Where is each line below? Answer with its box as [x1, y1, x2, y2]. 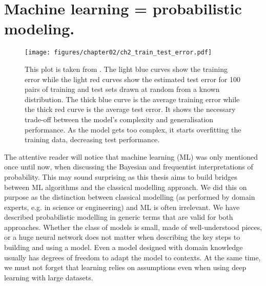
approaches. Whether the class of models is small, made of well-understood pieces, [4, 221, 262, 232]
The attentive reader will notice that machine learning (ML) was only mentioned [4, 151, 258, 162]
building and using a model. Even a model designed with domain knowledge [4, 242, 243, 253]
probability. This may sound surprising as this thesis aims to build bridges [4, 171, 237, 182]
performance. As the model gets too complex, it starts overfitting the [25, 124, 241, 135]
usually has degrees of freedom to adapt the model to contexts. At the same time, [4, 252, 261, 262]
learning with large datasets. [4, 272, 93, 282]
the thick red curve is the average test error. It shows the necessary [25, 104, 236, 115]
